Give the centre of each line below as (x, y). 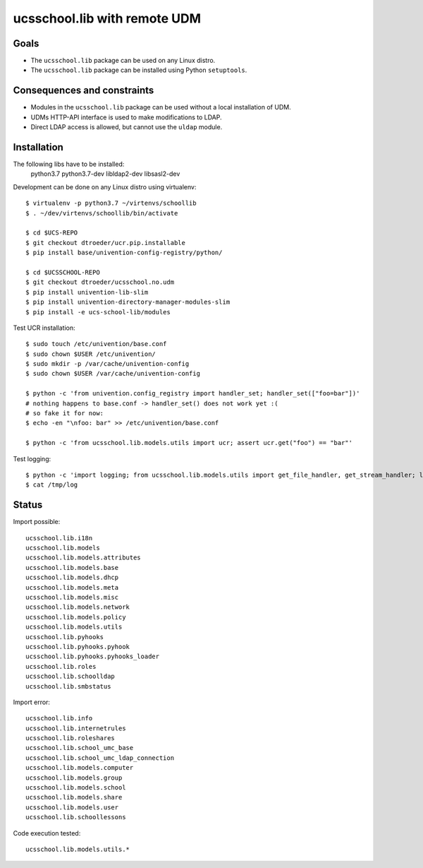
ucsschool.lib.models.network (78, 607)
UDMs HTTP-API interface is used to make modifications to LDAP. (126, 117)
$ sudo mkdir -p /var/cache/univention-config (108, 364)
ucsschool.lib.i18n (59, 538)
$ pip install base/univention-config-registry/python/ (124, 253)
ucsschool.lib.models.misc (72, 598)
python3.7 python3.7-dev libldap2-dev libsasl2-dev (105, 174)
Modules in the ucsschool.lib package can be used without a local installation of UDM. (161, 107)
